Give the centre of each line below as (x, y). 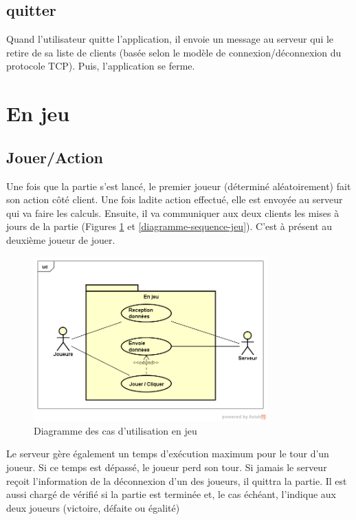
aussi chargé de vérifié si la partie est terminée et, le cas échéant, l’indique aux (171, 494)
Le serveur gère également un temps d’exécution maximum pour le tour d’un (168, 454)
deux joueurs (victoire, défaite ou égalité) (93, 507)
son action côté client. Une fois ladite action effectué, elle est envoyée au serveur (175, 199)
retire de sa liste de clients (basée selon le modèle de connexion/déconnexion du (174, 52)
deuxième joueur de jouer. (61, 239)
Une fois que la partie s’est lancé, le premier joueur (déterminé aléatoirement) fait (179, 186)
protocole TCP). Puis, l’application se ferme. (101, 66)
